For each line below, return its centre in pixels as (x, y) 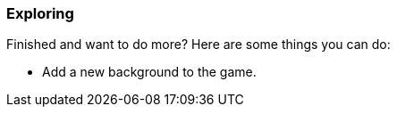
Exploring (40, 13)
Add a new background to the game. (149, 72)
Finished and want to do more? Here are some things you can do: (198, 45)
